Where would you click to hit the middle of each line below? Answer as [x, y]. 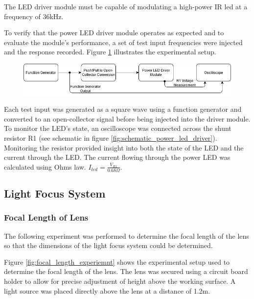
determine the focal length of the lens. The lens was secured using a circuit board [126, 271]
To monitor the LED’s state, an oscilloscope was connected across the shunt [118, 128]
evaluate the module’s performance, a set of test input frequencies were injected [123, 42]
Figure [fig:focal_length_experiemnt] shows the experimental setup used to [117, 262]
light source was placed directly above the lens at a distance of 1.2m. [107, 290]
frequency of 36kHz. [34, 16]
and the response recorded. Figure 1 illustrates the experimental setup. [110, 52]
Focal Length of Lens [46, 217]
